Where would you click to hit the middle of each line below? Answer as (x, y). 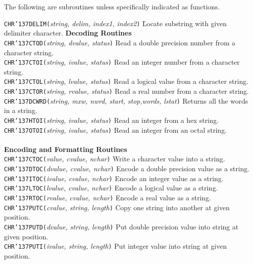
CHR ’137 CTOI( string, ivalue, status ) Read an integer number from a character (122, 62)
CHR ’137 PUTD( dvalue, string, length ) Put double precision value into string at (121, 226)
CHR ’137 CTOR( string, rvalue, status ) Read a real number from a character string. (126, 91)
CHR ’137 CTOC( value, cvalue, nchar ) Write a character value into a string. (115, 159)
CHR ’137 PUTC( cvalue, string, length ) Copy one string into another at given (117, 207)
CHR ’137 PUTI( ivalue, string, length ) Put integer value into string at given (115, 246)
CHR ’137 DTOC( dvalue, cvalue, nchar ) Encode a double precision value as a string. (127, 169)
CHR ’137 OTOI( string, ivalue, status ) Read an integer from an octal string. (116, 130)
